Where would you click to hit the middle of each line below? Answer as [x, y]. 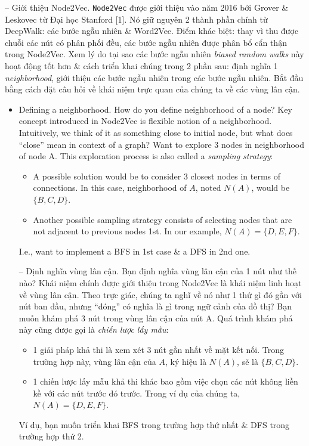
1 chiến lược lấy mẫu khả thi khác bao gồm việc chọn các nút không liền [166, 381]
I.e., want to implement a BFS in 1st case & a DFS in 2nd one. [135, 251]
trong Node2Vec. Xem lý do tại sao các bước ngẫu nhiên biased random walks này [154, 54]
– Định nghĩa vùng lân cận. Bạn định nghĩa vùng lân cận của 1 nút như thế [158, 271]
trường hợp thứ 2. [51, 436]
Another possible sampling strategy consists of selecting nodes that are [163, 219]
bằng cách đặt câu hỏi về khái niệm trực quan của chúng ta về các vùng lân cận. [152, 89]
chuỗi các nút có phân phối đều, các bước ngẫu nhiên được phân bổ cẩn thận [146, 42]
